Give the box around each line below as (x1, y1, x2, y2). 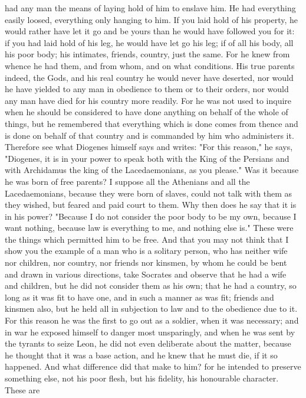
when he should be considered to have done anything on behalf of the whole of (5, 106, 288, 118)
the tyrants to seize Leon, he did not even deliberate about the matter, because (5, 337, 291, 350)
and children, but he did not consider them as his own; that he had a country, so (5, 279, 297, 292)
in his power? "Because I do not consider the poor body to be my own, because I (5, 210, 297, 222)
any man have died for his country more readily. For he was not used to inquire (5, 94, 292, 106)
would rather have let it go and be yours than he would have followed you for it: (5, 25, 295, 37)
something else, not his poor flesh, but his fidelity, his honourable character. (5, 372, 279, 384)
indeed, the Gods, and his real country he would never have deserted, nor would (5, 71, 294, 83)
